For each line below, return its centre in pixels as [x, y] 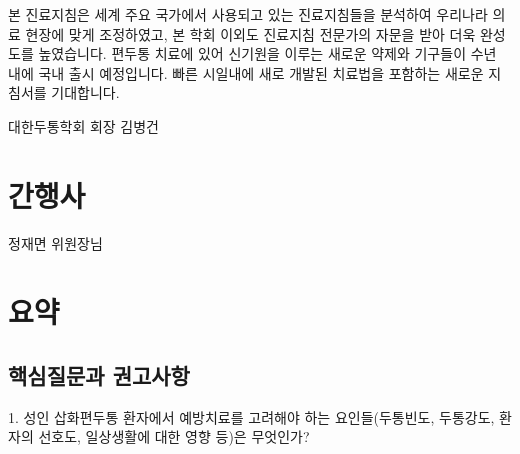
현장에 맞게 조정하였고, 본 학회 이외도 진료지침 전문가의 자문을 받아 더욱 [250, 33]
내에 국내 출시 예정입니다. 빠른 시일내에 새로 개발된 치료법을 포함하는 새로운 [246, 72]
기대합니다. [85, 92]
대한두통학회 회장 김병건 [84, 125]
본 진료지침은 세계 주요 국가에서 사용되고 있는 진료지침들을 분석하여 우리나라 [248, 14]
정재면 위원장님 [55, 242]
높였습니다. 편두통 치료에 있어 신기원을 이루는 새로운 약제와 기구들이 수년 [267, 53]
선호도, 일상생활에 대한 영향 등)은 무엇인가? [174, 436]
